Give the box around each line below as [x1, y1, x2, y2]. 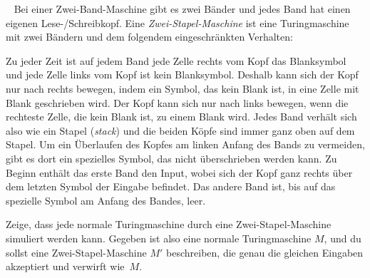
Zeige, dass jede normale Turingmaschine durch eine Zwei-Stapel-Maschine [6, 217, 332, 232]
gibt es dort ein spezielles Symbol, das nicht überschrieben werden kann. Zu [6, 150, 337, 165]
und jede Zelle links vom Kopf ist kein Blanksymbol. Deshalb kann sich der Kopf [6, 67, 359, 82]
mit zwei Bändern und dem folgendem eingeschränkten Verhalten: [6, 29, 293, 44]
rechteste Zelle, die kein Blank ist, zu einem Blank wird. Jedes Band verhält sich [6, 109, 357, 124]
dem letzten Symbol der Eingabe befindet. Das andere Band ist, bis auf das [6, 179, 336, 194]
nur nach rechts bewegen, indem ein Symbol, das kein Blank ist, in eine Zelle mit [6, 81, 359, 96]
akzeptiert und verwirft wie [6, 259, 125, 274]
